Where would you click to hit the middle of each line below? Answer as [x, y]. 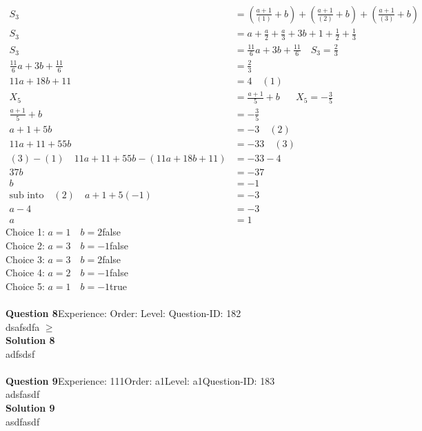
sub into [27, 196]
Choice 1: [25, 232]
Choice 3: [25, 259]
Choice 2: [25, 245]
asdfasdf [23, 421]
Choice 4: [25, 272]
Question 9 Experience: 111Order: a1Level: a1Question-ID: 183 [140, 380]
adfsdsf [20, 353]
